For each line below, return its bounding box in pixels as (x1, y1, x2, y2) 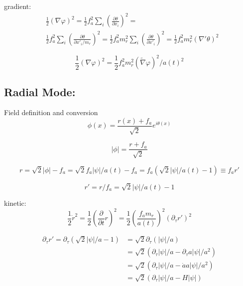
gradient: (4, 1, 31, 11)
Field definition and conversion (4, 107, 98, 118)
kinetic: (4, 198, 26, 208)
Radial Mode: (4, 84, 76, 99)
